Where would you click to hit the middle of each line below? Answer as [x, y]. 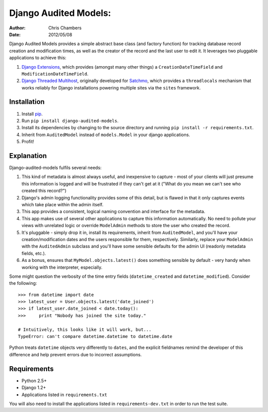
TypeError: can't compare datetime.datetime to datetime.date [95, 336]
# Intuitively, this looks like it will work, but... [85, 330]
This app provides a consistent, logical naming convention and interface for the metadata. [113, 212]
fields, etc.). [34, 253]
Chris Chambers [65, 28]
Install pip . [32, 114]
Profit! [28, 142]
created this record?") [44, 191]
